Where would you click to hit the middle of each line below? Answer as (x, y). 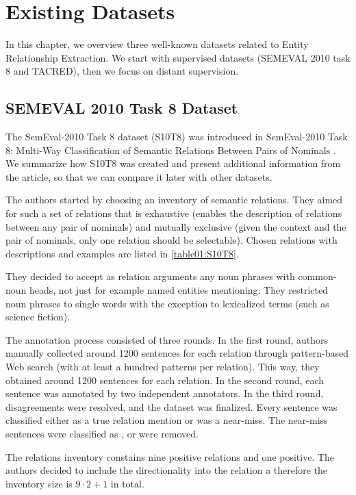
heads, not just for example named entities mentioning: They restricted (179, 290)
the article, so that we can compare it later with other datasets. (139, 176)
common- (317, 276)
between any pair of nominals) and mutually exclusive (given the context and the (176, 226)
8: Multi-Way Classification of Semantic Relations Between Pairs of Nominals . (171, 150)
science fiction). (38, 317)
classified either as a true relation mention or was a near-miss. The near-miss (167, 420)
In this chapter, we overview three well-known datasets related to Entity (157, 44)
